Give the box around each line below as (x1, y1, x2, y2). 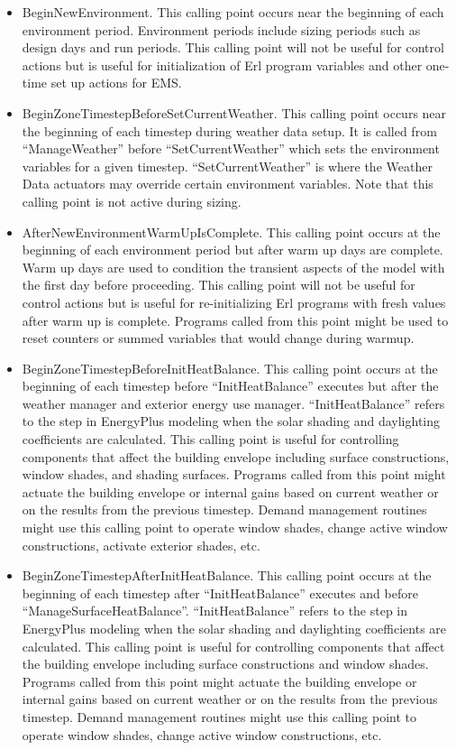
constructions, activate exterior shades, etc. (22, 535, 260, 554)
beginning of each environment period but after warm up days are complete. (22, 240, 443, 259)
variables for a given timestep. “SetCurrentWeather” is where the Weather (22, 156, 433, 175)
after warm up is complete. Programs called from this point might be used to (22, 310, 449, 329)
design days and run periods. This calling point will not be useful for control (22, 38, 444, 57)
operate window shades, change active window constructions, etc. (22, 725, 382, 744)
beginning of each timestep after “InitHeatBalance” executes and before (22, 583, 418, 602)
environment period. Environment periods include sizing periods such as (22, 20, 421, 39)
